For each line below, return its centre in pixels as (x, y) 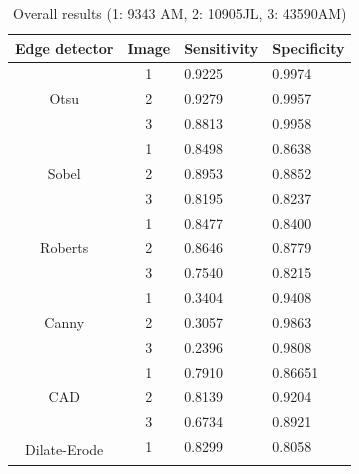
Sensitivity (221, 47)
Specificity (308, 47)
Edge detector (64, 47)
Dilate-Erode (64, 448)
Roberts (64, 247)
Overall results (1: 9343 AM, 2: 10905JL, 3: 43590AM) (179, 13)
